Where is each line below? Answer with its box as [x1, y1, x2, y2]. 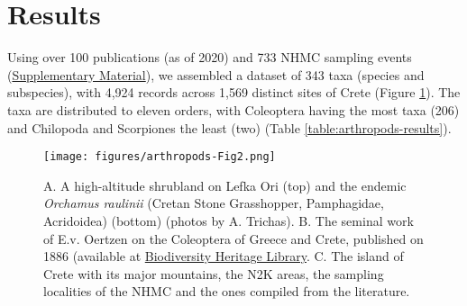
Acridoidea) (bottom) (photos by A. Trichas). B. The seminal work [43, 211, 414, 229]
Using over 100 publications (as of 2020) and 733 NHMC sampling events [7, 48, 412, 67]
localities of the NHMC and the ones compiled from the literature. [43, 282, 410, 301]
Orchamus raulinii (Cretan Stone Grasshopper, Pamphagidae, [43, 193, 384, 212]
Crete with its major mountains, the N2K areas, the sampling [43, 264, 384, 283]
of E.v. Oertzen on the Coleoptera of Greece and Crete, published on [43, 229, 424, 247]
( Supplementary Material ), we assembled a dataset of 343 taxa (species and [7, 65, 425, 84]
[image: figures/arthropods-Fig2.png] [43, 150, 276, 164]
